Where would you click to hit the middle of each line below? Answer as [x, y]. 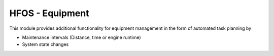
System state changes [45, 44]
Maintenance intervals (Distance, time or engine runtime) [82, 37]
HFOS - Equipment [49, 13]
